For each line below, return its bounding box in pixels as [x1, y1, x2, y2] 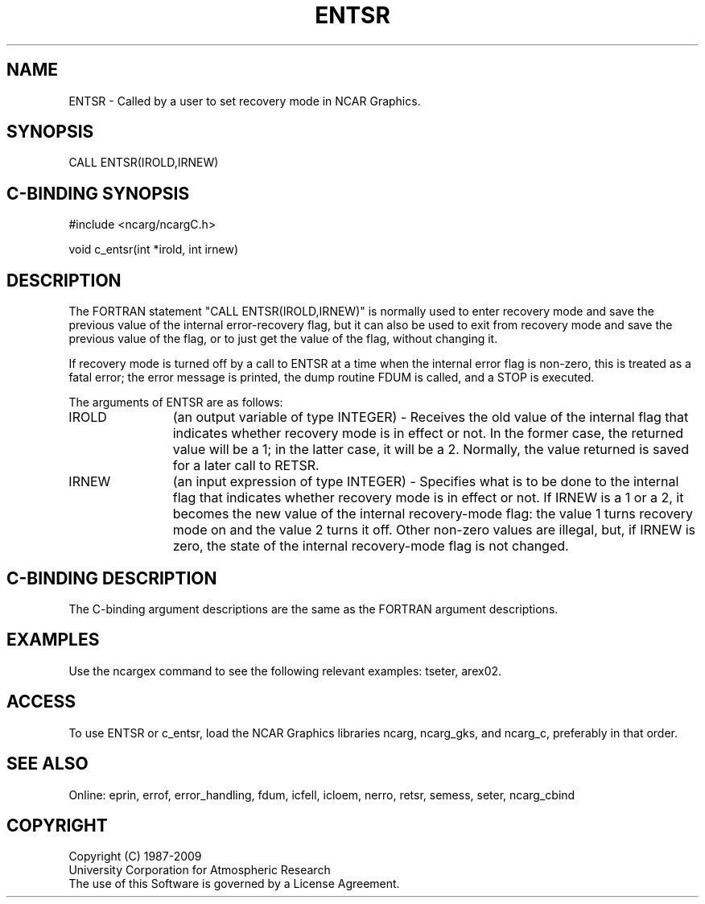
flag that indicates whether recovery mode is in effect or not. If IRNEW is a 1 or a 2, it [172, 489, 684, 506]
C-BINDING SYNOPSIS [6, 183, 190, 204]
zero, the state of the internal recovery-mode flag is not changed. [172, 538, 569, 555]
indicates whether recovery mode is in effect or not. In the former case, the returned [172, 425, 684, 442]
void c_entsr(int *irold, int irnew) [68, 242, 239, 257]
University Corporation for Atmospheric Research [68, 863, 331, 877]
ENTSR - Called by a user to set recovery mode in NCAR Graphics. [68, 93, 421, 108]
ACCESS [6, 691, 76, 712]
